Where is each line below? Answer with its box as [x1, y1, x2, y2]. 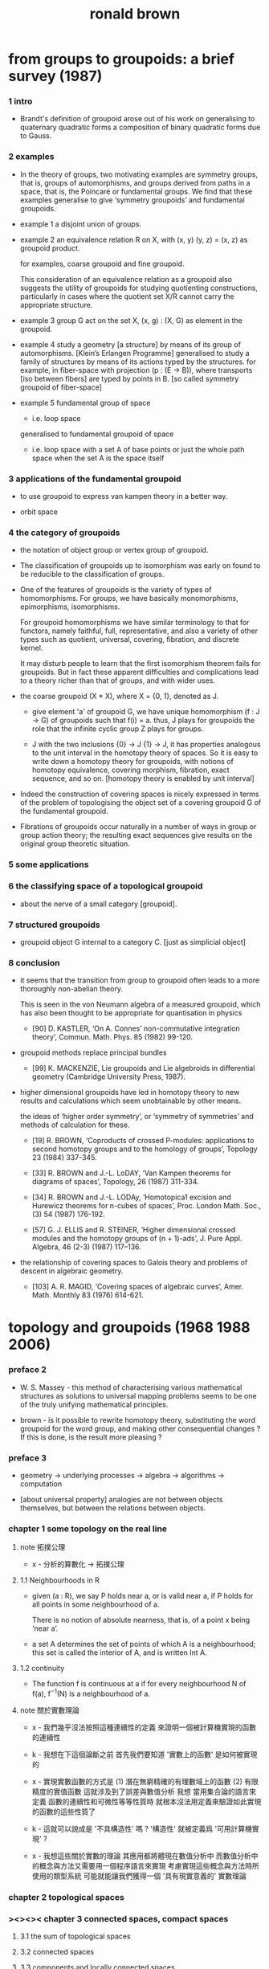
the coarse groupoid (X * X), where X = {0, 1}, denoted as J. [19, 692, 219, 701]
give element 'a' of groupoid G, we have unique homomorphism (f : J [31, 707, 260, 717]
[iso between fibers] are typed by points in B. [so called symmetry [19, 374, 239, 383]
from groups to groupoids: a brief [8, 50, 235, 68]
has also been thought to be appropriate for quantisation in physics [19, 1008, 243, 1018]
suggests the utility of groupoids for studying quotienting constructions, [19, 283, 259, 292]
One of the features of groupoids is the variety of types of [19, 585, 212, 594]
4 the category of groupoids [8, 527, 120, 538]
